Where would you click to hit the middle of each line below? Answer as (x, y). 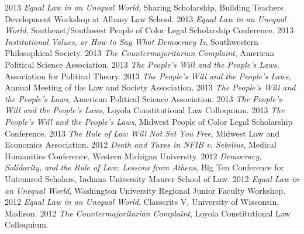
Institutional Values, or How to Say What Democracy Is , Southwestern (132, 41)
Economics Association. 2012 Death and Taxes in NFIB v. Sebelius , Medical (141, 144)
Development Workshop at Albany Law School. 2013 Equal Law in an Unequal (146, 18)
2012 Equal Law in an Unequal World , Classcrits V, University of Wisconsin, (142, 202)
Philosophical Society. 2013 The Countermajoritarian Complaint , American (140, 53)
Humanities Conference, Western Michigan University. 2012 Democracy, (133, 156)
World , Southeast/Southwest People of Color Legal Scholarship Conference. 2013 (149, 30)
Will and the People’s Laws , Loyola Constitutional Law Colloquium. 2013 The (145, 110)
